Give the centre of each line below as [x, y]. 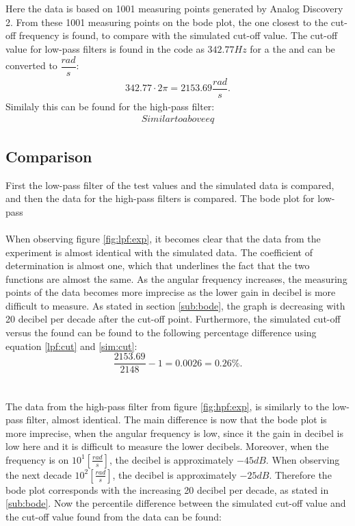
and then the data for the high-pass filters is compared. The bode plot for [160, 198]
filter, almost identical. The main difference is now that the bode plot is [176, 419]
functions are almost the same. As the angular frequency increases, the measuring [176, 278]
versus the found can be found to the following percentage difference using [161, 333]
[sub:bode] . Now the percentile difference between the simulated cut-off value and [176, 503]
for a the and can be [292, 48]
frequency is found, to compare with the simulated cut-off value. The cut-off [178, 35]
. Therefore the [300, 474]
